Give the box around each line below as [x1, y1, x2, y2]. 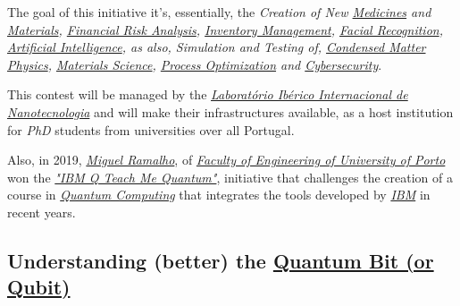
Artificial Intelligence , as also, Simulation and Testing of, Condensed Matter [7, 38, 426, 56]
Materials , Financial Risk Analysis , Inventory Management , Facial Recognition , [7, 20, 443, 38]
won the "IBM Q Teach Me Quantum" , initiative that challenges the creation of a [7, 167, 453, 186]
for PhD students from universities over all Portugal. [7, 120, 295, 139]
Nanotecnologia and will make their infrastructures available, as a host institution [7, 102, 454, 121]
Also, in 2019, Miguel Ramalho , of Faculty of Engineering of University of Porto [7, 150, 446, 169]
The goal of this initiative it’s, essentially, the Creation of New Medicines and [7, 3, 431, 21]
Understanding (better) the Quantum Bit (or [7, 246, 434, 274]
